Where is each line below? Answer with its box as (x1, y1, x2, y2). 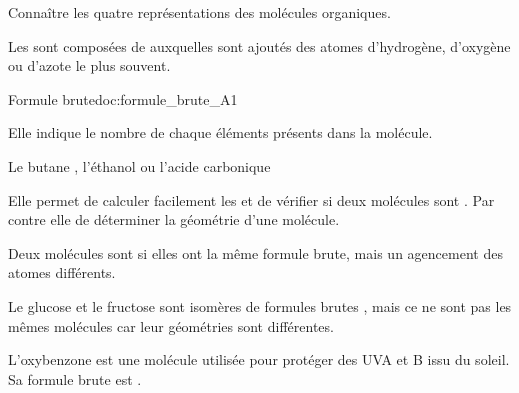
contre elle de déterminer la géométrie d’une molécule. (8, 209, 340, 230)
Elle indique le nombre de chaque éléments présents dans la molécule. (8, 122, 433, 143)
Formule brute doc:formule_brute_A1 (8, 88, 238, 109)
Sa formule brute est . (8, 368, 142, 389)
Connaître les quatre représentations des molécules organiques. (8, 2, 391, 22)
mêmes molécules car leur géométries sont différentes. (8, 315, 334, 336)
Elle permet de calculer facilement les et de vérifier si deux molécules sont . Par (8, 189, 495, 210)
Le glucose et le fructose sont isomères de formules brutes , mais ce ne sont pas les (8, 295, 512, 316)
